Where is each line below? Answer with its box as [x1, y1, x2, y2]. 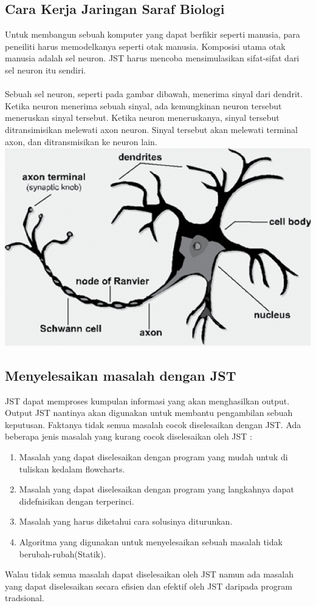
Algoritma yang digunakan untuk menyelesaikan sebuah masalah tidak [19, 536, 283, 548]
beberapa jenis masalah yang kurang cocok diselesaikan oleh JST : [5, 430, 252, 443]
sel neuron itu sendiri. [5, 63, 86, 76]
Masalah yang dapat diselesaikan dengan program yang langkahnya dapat [19, 483, 295, 495]
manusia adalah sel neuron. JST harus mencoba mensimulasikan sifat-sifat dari [5, 52, 300, 64]
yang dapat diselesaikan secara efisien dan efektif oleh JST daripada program [5, 579, 292, 592]
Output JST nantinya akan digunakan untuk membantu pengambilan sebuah [5, 406, 293, 419]
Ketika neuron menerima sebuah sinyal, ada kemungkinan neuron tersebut [5, 99, 282, 112]
